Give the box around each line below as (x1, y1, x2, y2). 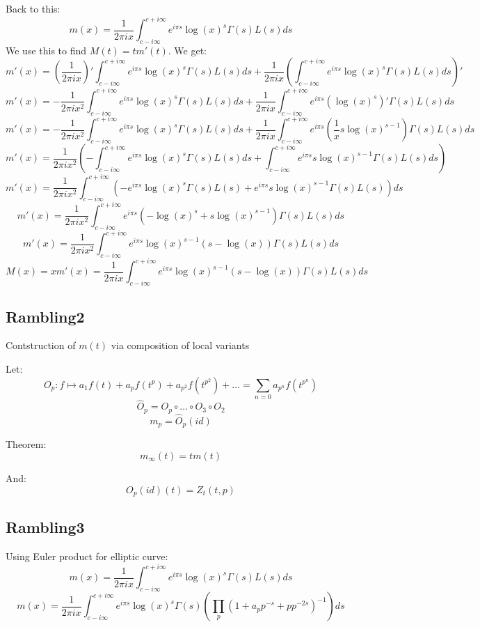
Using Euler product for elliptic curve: (6, 549, 168, 564)
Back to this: (6, 1, 61, 15)
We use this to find (6, 42, 87, 57)
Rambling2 (6, 305, 85, 327)
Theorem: (6, 437, 47, 451)
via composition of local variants (111, 338, 250, 353)
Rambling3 (6, 516, 85, 538)
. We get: (168, 42, 207, 57)
